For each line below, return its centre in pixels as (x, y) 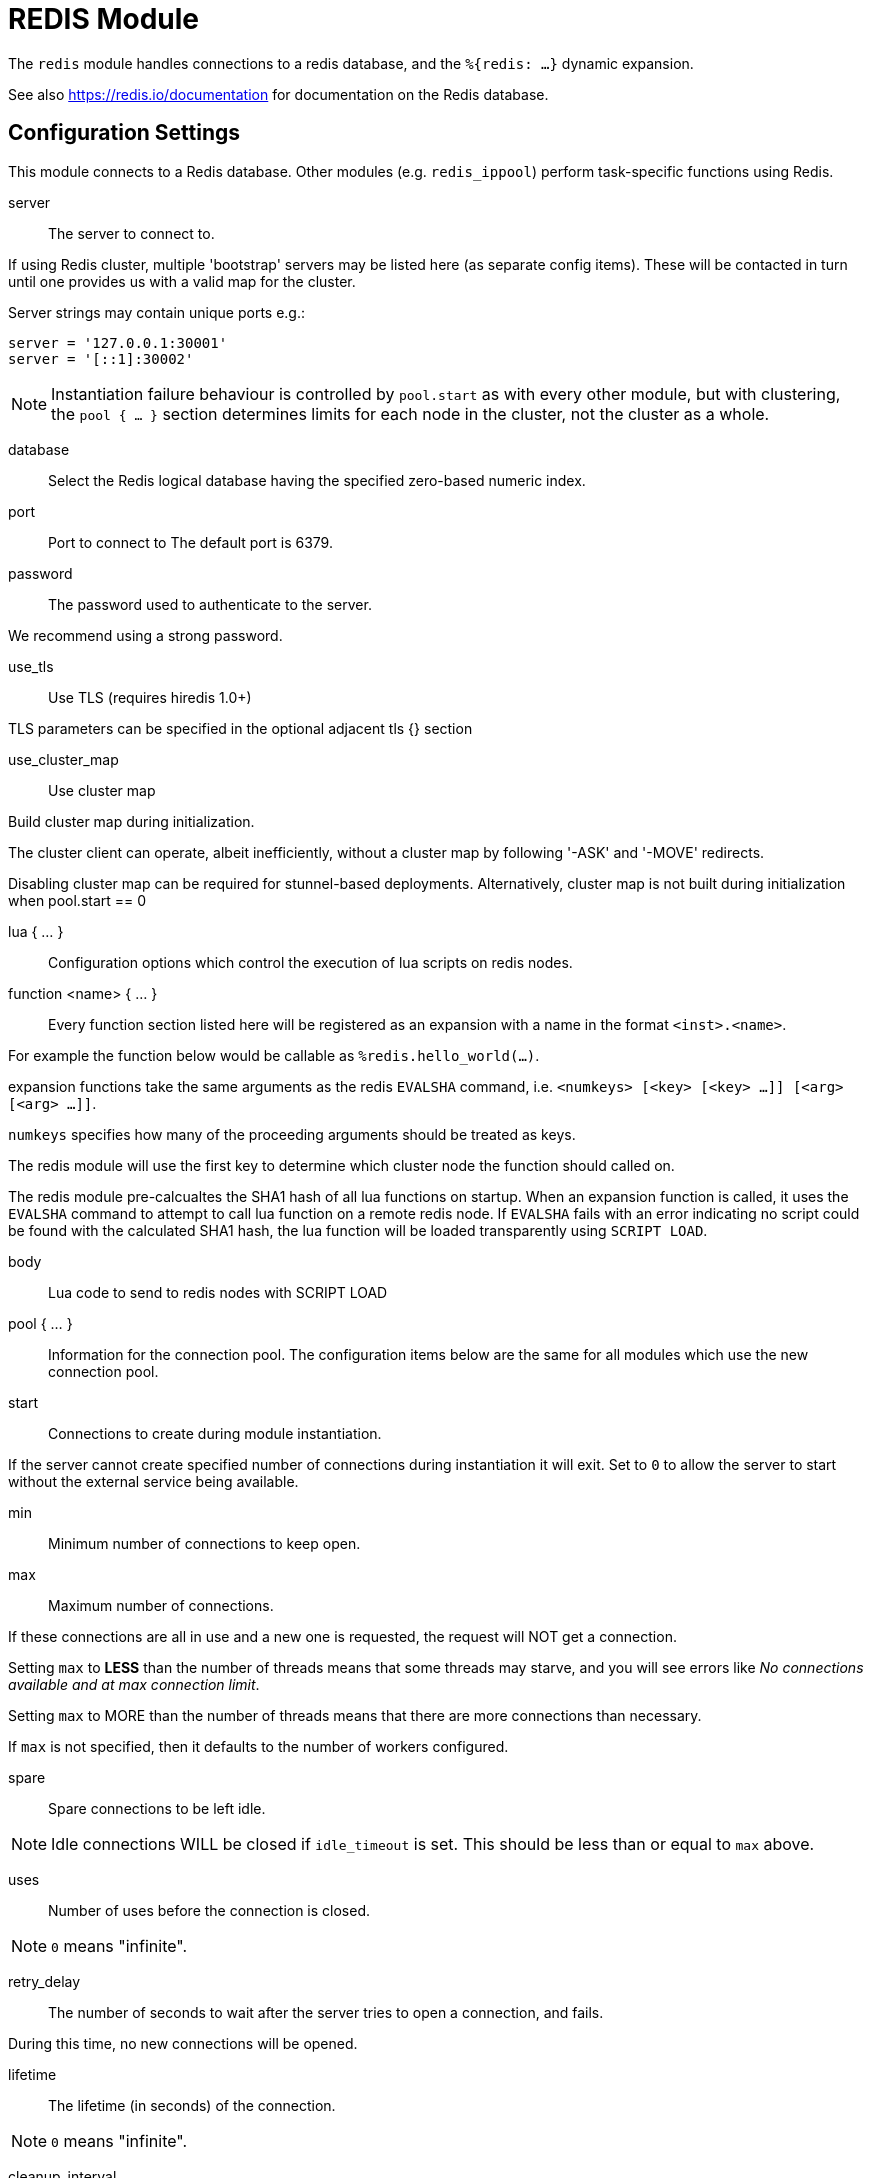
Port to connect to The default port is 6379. (190, 542)
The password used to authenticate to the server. (210, 604)
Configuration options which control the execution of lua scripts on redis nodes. (310, 962)
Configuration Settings (124, 133)
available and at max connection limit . (134, 1684)
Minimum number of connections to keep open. (204, 1543)
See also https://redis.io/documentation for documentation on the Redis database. (278, 94)
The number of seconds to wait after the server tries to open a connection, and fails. (326, 2012)
